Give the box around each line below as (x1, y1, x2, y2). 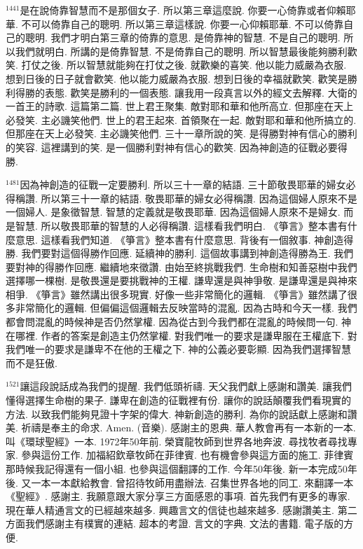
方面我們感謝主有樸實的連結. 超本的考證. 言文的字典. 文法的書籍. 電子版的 (6, 516, 344, 531)
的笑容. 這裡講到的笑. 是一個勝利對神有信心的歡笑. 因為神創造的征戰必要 (6, 139, 338, 154)
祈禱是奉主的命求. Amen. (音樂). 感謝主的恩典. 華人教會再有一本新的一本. (21, 420, 356, 435)
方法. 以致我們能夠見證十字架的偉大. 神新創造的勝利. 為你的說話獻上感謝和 (6, 406, 348, 421)
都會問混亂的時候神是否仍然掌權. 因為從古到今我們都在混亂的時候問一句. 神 (6, 314, 352, 329)
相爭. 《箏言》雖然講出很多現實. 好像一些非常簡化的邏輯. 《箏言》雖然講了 (6, 286, 348, 301)
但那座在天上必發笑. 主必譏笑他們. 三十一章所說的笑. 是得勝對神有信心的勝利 (6, 126, 357, 141)
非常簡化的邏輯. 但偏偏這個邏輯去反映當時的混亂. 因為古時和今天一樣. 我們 (15, 300, 357, 315)
